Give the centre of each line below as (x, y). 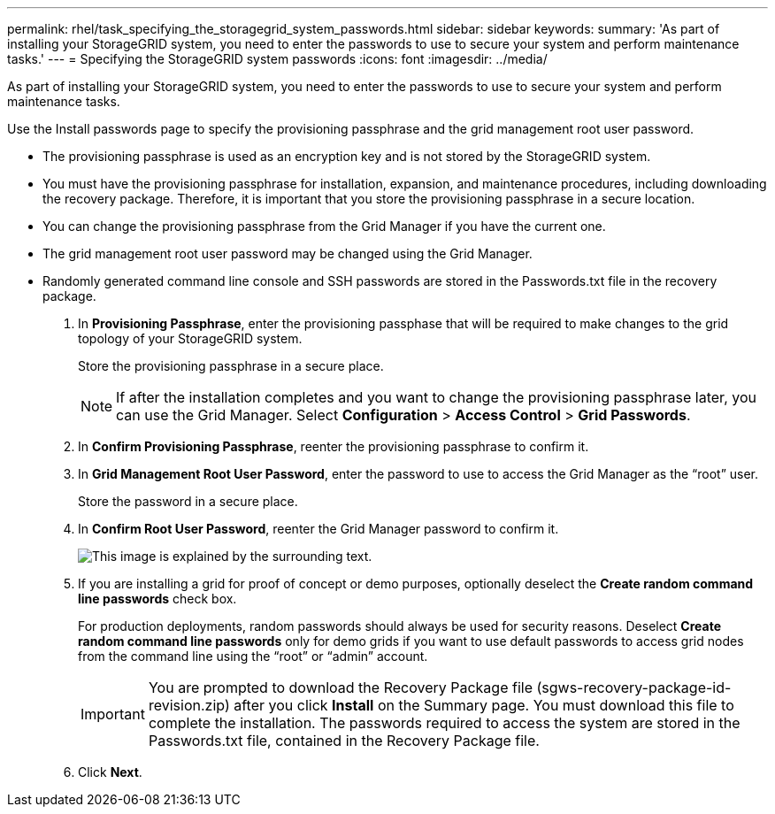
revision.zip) (189, 705)
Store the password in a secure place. (188, 501)
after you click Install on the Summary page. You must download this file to (484, 705)
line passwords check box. (157, 599)
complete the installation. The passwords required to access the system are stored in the (444, 723)
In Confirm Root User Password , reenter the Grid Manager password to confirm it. (318, 529)
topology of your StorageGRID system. (190, 338)
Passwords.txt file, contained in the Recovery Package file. (344, 741)
